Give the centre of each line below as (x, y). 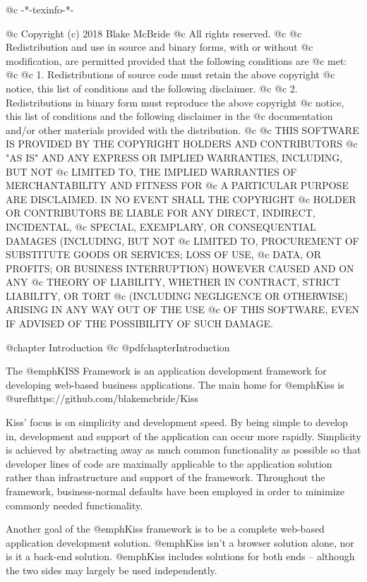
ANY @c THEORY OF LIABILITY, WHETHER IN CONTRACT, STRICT (173, 282)
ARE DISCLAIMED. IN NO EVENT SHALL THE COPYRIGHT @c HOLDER (181, 199)
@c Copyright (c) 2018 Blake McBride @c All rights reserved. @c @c (154, 33)
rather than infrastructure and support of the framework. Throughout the (166, 477)
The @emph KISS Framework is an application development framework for (166, 371)
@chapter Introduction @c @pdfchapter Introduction (118, 347)
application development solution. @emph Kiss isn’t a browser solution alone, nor (180, 542)
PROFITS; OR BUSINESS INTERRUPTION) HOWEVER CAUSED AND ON (180, 268)
